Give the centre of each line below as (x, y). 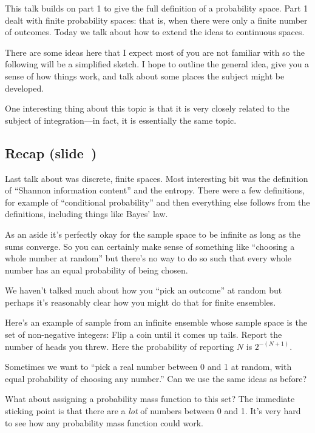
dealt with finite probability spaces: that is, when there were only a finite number (156, 20)
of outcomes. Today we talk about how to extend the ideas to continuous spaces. (155, 32)
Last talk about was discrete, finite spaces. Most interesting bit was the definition (157, 178)
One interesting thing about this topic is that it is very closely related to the (147, 108)
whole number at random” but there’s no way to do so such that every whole (148, 258)
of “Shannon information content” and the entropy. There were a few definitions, (155, 190)
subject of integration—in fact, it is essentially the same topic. (121, 120)
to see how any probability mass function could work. (104, 422)
